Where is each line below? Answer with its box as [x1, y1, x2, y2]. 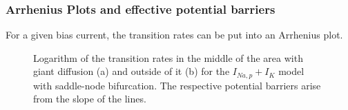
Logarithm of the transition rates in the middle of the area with [33, 50, 303, 65]
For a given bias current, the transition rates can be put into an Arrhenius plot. [6, 27, 343, 42]
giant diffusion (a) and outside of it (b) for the [33, 64, 230, 78]
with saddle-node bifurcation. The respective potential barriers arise [33, 78, 321, 92]
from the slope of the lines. [33, 91, 146, 106]
